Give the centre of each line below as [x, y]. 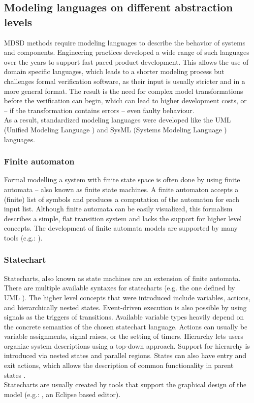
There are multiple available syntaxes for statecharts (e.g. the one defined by [120, 288]
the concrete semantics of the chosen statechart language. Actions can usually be [126, 326]
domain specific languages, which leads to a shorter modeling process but [114, 71]
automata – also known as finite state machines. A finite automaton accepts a [121, 189]
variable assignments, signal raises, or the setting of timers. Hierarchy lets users [124, 336]
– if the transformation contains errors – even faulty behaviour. [99, 110]
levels [18, 21]
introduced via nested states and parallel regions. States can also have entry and [125, 355]
